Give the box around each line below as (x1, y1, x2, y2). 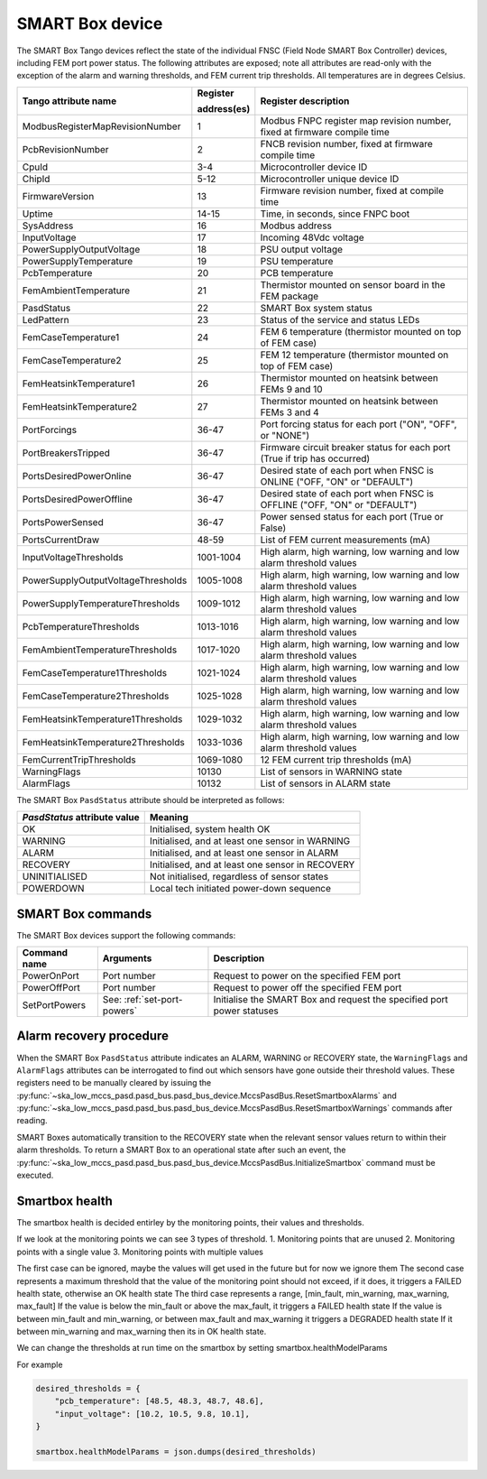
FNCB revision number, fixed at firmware (260, 137, 433, 150)
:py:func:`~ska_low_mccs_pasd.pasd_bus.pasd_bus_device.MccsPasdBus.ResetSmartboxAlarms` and (16, 1090, 397, 1101)
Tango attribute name (22, 95, 117, 107)
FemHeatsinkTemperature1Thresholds (22, 713, 183, 726)
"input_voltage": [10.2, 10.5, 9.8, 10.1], (54, 1409, 250, 1419)
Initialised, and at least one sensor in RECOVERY (149, 858, 355, 871)
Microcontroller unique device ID (260, 172, 400, 185)
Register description (260, 95, 350, 107)
